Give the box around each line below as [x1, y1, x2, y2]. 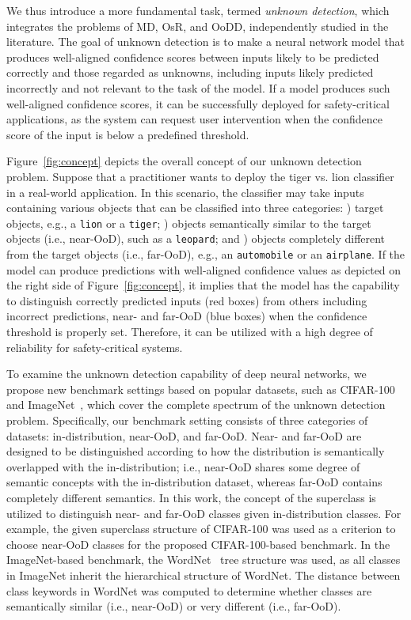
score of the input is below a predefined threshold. [6, 126, 249, 142]
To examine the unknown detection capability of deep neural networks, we [6, 365, 367, 382]
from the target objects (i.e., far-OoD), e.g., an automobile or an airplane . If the [6, 246, 405, 263]
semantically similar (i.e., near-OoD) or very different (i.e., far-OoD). [6, 598, 341, 614]
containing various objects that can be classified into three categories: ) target [6, 199, 384, 216]
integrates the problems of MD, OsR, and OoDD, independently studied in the [6, 17, 389, 34]
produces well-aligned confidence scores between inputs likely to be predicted [6, 48, 379, 65]
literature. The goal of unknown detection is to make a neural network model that [6, 33, 405, 50]
